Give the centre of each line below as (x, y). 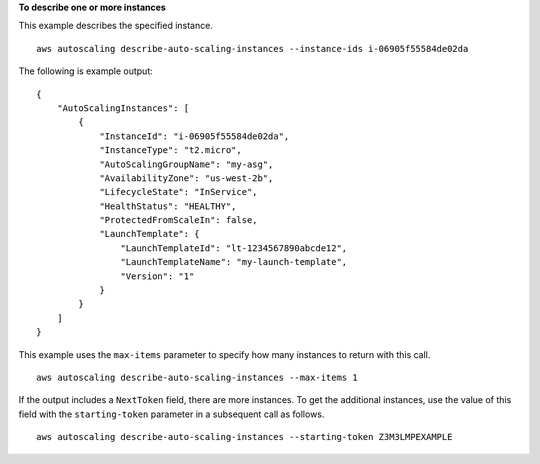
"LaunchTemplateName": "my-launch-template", (234, 262)
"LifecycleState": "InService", (179, 192)
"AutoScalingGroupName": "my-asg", (186, 164)
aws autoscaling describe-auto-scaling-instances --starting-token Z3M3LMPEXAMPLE (244, 437)
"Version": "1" (157, 276)
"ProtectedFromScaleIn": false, (179, 220)
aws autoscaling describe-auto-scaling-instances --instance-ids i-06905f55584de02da (252, 48)
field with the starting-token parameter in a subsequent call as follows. (171, 414)
